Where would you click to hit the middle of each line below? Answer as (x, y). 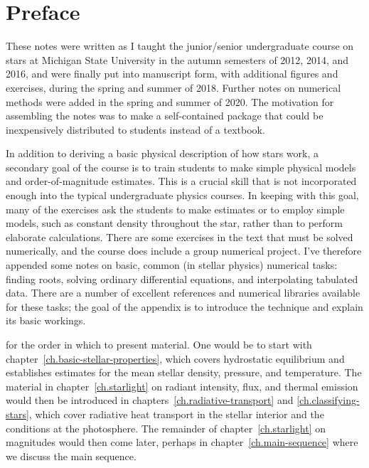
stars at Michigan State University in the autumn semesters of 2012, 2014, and (177, 59)
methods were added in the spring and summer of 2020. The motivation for (170, 101)
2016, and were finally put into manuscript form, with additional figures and (172, 74)
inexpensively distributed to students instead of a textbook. (135, 129)
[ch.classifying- (328, 400)
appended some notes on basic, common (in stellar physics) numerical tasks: (172, 265)
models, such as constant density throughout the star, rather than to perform (174, 223)
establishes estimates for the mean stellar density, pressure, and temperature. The (184, 372)
